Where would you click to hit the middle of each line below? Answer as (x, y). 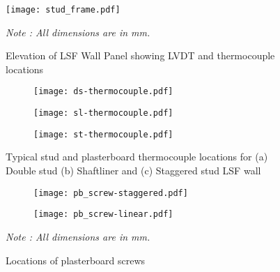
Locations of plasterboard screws (76, 260)
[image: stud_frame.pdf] (63, 10)
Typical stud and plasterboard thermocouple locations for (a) (137, 157)
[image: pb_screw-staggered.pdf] (111, 193)
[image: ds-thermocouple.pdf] (103, 92)
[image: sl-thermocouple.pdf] (103, 113)
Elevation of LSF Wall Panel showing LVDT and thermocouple (140, 55)
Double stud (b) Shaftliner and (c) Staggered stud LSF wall (133, 170)
